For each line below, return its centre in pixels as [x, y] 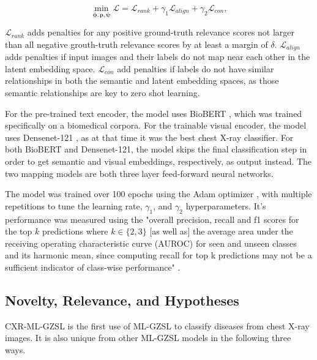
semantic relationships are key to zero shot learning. [103, 93]
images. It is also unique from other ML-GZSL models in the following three [148, 338]
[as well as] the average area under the [221, 231]
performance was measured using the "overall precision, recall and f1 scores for [152, 219]
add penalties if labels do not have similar [196, 68]
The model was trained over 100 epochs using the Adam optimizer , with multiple [158, 194]
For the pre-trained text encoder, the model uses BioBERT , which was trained [154, 113]
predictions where [75, 231]
